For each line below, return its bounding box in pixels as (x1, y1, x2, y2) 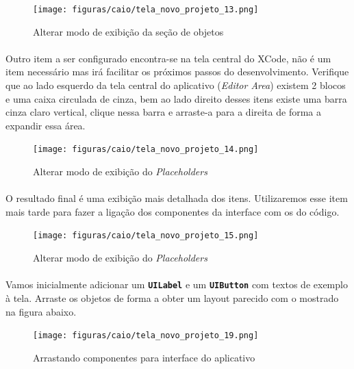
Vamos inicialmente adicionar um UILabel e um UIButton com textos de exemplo (5, 277, 348, 292)
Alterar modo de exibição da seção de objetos (33, 24, 224, 38)
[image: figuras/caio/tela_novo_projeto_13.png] (33, 5, 259, 14)
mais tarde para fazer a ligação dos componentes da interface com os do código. (5, 204, 340, 218)
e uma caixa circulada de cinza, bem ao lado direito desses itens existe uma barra (5, 91, 347, 105)
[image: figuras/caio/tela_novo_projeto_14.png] (33, 144, 259, 155)
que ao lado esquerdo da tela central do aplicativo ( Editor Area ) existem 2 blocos (5, 78, 346, 92)
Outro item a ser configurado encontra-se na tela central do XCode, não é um (5, 51, 331, 65)
